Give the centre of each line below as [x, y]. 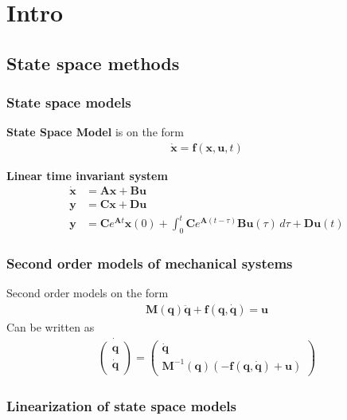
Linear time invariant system [87, 175]
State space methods [93, 63]
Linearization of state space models [121, 405]
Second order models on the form [88, 293]
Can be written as [51, 327]
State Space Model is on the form [95, 132]
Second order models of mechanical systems [150, 263]
